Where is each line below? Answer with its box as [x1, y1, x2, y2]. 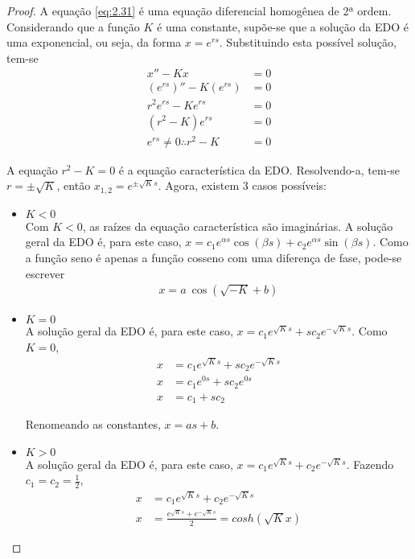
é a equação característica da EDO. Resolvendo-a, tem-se [118, 161, 401, 178]
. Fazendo [346, 455, 394, 472]
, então [56, 177, 91, 194]
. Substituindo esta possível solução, [219, 34, 397, 51]
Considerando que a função [6, 18, 140, 35]
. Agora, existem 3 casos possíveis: [158, 177, 327, 194]
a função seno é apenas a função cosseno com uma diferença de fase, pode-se [25, 249, 402, 265]
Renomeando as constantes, [25, 416, 161, 433]
